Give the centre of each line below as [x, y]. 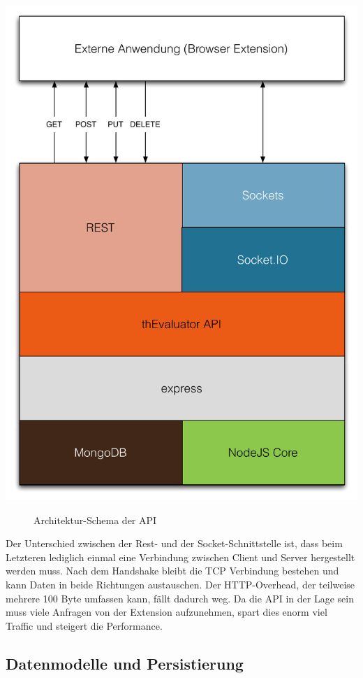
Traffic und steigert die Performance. [84, 625]
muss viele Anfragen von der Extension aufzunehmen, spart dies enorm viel [166, 612]
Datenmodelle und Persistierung [125, 663]
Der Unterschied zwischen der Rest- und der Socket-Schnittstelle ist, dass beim [174, 543]
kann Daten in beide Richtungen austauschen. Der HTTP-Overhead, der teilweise [180, 584]
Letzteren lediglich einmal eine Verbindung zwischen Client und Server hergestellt [180, 557]
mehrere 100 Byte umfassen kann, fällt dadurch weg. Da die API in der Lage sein [180, 598]
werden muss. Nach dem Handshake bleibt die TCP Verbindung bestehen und [172, 571]
